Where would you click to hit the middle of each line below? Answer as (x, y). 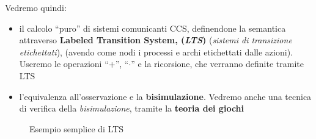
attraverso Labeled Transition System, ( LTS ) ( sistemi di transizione (156, 40)
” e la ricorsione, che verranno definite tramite (217, 64)
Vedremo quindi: (36, 7)
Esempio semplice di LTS (77, 128)
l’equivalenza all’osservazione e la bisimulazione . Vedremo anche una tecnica (165, 96)
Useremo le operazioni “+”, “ (74, 64)
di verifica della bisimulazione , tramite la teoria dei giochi (131, 108)
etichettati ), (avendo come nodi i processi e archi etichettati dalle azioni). (156, 52)
